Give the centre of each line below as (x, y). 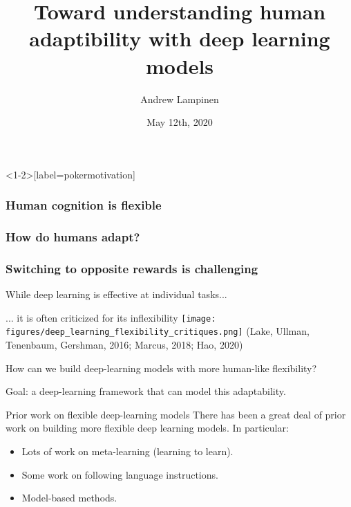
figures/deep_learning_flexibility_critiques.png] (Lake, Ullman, (158, 331)
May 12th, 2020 (180, 122)
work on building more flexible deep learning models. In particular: (147, 428)
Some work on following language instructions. (120, 474)
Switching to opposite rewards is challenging (132, 268)
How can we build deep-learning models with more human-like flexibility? (161, 368)
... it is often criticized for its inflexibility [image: (111, 317)
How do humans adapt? (73, 237)
